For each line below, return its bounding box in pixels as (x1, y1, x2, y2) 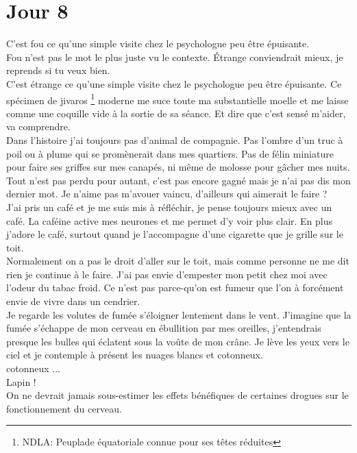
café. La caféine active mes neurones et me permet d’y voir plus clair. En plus (6, 213, 333, 228)
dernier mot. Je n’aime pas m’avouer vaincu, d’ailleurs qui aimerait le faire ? (6, 186, 328, 201)
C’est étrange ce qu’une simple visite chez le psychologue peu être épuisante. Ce (6, 76, 342, 90)
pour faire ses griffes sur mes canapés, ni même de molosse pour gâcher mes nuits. (6, 160, 350, 174)
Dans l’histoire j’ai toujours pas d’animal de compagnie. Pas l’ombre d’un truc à (6, 132, 343, 147)
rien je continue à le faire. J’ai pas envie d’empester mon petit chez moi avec (6, 267, 328, 281)
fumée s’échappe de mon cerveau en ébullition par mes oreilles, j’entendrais (6, 321, 321, 335)
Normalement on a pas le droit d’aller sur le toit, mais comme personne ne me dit (6, 254, 349, 268)
